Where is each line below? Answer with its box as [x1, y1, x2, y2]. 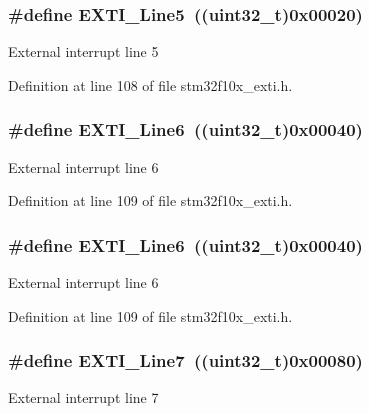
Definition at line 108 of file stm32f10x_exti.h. [8, 74, 293, 95]
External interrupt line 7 [8, 387, 159, 408]
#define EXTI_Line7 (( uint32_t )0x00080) [8, 348, 363, 373]
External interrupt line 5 [8, 41, 159, 62]
